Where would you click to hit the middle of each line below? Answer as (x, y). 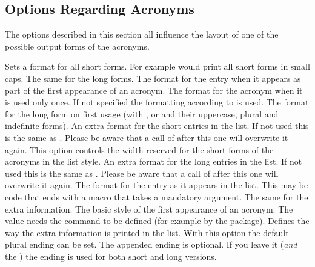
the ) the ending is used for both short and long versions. (111, 256)
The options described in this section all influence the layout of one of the (142, 34)
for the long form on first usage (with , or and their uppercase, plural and (142, 114)
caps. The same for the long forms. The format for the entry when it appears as (153, 78)
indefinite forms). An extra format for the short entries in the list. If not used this (157, 126)
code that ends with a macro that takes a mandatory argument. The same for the (157, 196)
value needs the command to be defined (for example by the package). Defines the (157, 221)
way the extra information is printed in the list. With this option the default (147, 232)
